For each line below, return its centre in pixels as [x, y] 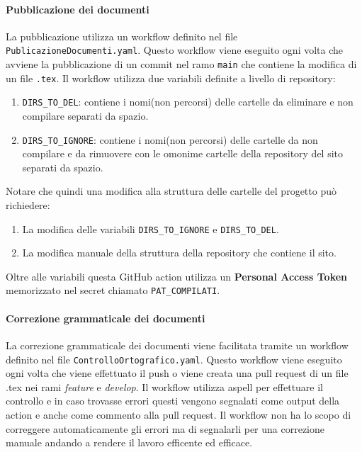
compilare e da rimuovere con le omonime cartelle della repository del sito [183, 153]
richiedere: [28, 205]
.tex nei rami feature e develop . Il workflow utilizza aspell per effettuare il [165, 386]
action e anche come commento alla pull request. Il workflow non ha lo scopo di [179, 414]
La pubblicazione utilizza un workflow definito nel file [122, 36]
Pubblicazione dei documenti [78, 9]
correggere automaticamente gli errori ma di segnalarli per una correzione [165, 428]
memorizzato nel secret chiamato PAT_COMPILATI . [113, 290]
